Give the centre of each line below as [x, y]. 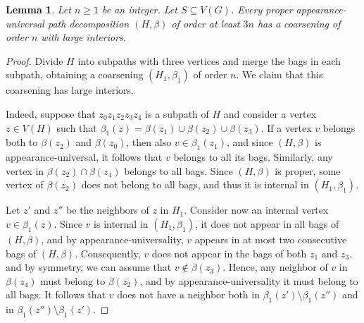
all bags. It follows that [56, 294]
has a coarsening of [299, 23]
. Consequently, [108, 253]
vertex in [25, 170]
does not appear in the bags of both [229, 253]
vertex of [25, 184]
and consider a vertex [270, 113]
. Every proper [262, 9]
